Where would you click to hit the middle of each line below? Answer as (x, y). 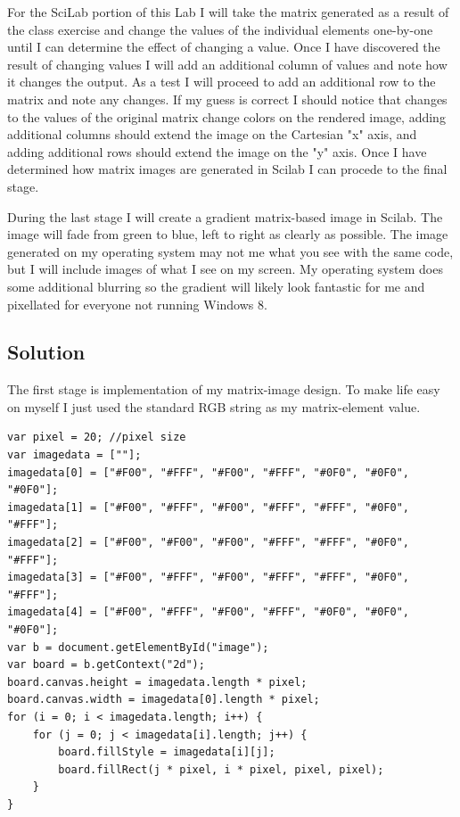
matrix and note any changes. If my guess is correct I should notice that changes (227, 99)
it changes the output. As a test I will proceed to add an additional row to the (222, 82)
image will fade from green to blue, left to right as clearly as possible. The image (228, 234)
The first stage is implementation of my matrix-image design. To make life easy (224, 389)
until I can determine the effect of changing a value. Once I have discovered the (224, 47)
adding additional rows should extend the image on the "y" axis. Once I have (217, 151)
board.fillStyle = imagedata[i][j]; (167, 752)
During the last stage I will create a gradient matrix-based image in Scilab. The (225, 216)
